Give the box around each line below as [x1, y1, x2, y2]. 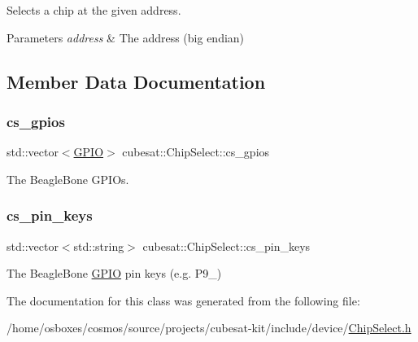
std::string [73, 237, 124, 254]
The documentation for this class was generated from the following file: [7, 292, 360, 309]
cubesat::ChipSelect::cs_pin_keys [142, 237, 311, 254]
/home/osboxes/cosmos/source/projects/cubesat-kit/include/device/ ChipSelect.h [7, 319, 411, 336]
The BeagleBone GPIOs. [7, 170, 129, 187]
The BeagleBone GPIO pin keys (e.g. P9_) [7, 265, 222, 282]
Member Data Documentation [7, 68, 266, 94]
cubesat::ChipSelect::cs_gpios [122, 143, 270, 160]
